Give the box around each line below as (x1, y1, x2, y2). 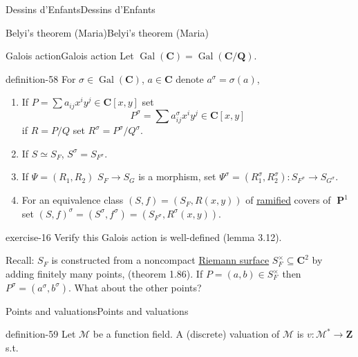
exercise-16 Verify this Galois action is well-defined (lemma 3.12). (6, 229, 282, 244)
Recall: (6, 253, 35, 267)
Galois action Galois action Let (6, 48, 134, 63)
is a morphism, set (138, 169, 216, 184)
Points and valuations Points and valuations (6, 303, 189, 318)
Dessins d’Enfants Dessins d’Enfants (6, 2, 156, 16)
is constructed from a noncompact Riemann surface (51, 253, 270, 267)
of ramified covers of (245, 193, 331, 207)
